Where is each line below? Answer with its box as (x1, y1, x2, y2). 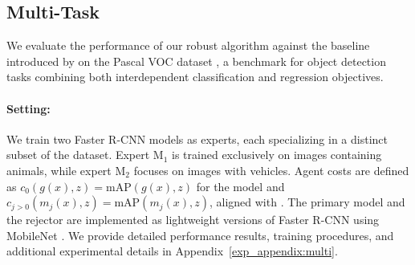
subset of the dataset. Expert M (6, 146, 164, 163)
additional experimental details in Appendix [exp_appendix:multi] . (6, 243, 338, 259)
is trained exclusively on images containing (172, 146, 382, 163)
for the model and (196, 177, 285, 194)
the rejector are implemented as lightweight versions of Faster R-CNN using (6, 211, 380, 228)
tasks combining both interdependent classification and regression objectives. (6, 68, 384, 85)
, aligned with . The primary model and (209, 194, 405, 210)
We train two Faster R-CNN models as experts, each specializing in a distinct (6, 130, 388, 147)
